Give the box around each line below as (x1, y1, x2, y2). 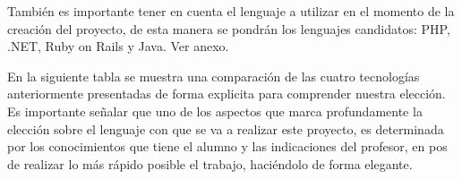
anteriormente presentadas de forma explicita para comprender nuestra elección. (7, 84, 446, 103)
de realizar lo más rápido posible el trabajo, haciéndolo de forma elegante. (7, 154, 413, 173)
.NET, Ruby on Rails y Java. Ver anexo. (7, 37, 229, 55)
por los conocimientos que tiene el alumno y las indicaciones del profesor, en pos (7, 137, 448, 156)
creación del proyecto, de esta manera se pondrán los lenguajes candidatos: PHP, (7, 19, 450, 38)
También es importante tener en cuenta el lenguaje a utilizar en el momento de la (7, 2, 455, 20)
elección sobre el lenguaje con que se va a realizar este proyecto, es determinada (7, 119, 444, 138)
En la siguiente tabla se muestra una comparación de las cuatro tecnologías (7, 66, 420, 85)
